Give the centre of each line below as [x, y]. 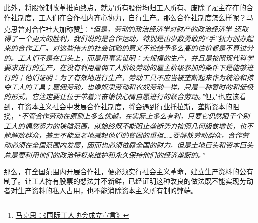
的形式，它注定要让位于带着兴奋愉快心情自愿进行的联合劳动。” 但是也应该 [122, 96]
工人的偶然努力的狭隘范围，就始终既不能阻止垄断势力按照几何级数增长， [122, 125]
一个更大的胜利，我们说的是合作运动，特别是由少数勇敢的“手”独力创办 [132, 38]
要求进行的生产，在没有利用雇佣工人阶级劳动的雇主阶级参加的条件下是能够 [125, 67]
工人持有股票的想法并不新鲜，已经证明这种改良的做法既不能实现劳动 [142, 181]
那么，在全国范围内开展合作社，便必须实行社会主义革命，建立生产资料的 [122, 171]
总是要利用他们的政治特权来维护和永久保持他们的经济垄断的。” [104, 155]
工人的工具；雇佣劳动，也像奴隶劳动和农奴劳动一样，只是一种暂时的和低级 [132, 87]
